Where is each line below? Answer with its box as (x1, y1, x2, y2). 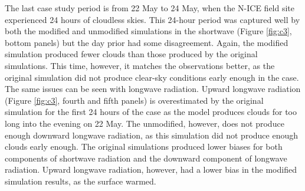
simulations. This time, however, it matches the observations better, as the (5, 59, 275, 71)
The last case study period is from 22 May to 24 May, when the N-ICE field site (5, 2, 295, 14)
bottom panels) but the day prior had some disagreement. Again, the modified (5, 36, 288, 48)
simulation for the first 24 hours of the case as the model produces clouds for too (5, 106, 297, 118)
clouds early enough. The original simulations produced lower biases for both (5, 140, 283, 153)
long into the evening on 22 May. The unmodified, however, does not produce (5, 117, 284, 129)
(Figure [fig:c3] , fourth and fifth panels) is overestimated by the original (5, 94, 264, 106)
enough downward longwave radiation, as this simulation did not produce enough (5, 129, 299, 141)
